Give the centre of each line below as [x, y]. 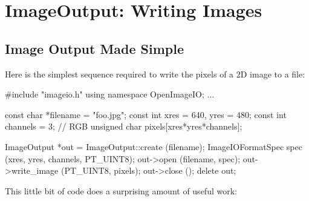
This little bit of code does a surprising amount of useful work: [121, 190]
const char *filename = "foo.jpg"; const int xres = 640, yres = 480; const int [146, 114]
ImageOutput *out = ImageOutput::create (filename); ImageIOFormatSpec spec [154, 146]
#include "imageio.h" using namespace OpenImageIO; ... [110, 94]
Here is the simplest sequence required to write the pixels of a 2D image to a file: [155, 74]
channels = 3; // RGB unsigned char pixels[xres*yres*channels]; [124, 126]
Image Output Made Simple [95, 48]
